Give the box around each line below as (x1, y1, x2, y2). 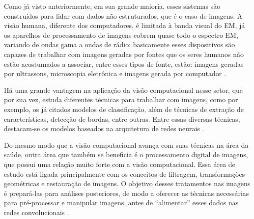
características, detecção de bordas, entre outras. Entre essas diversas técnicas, (4, 113, 240, 124)
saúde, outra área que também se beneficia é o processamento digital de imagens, (4, 149, 248, 160)
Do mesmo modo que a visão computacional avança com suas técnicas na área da (4, 139, 249, 150)
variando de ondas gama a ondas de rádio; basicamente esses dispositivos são (4, 39, 235, 50)
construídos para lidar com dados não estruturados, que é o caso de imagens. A (4, 10, 243, 21)
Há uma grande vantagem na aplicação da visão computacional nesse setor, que (4, 84, 243, 95)
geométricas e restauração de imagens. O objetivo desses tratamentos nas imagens (4, 178, 251, 189)
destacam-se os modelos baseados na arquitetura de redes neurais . (4, 123, 204, 134)
